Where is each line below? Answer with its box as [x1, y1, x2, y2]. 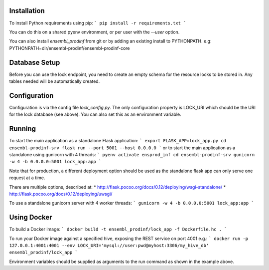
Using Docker [9, 213, 52, 222]
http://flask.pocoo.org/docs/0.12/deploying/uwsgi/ [9, 191, 113, 197]
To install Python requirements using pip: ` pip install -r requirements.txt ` [9, 20, 186, 26]
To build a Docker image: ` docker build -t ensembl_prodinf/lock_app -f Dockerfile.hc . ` [9, 226, 227, 232]
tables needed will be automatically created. [9, 78, 100, 84]
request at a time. [9, 175, 45, 181]
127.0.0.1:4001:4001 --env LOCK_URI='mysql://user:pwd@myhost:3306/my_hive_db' [9, 243, 209, 248]
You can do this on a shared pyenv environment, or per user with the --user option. [9, 29, 180, 35]
